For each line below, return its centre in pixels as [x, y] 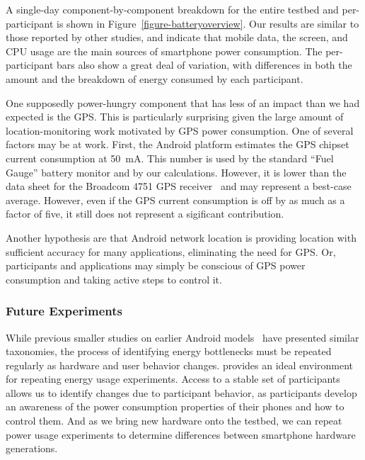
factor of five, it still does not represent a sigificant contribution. [145, 214]
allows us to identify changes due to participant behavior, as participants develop [181, 392]
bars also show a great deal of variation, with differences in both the [204, 65]
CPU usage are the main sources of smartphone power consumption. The [164, 51]
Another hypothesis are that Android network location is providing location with [181, 237]
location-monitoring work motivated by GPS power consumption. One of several [180, 130]
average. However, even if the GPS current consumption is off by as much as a [175, 200]
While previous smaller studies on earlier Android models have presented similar [182, 337]
